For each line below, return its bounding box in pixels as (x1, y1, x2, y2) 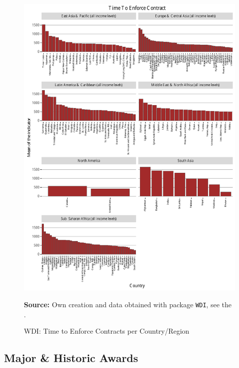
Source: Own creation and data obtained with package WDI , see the (24, 299, 232, 309)
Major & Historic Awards (4, 350, 138, 366)
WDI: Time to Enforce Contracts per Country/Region (24, 326, 190, 336)
